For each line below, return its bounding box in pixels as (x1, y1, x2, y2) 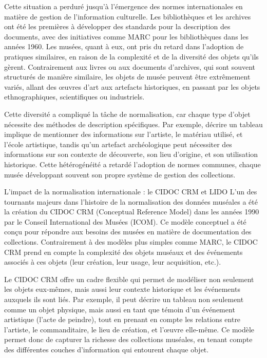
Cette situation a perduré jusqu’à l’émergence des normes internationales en (4, 1, 243, 11)
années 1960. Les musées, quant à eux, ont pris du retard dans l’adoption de (4, 41, 244, 52)
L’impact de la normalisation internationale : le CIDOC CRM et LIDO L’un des (4, 186, 257, 197)
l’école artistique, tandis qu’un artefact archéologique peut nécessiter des (4, 138, 232, 149)
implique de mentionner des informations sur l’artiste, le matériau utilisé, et (4, 129, 243, 140)
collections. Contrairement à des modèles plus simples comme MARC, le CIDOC (4, 236, 258, 247)
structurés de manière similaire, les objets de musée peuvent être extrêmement (4, 71, 251, 82)
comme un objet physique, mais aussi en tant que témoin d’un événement (4, 304, 235, 314)
